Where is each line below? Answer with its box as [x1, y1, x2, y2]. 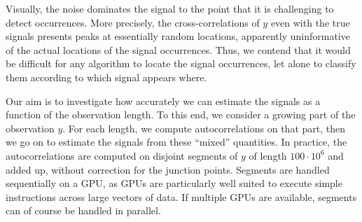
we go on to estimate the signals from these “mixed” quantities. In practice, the [6, 134, 347, 149]
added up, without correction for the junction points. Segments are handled [6, 162, 330, 176]
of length [249, 148, 287, 162]
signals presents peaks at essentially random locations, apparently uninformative [6, 29, 350, 43]
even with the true [270, 15, 350, 29]
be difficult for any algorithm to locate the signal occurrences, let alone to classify [6, 56, 356, 71]
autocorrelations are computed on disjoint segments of [6, 148, 238, 162]
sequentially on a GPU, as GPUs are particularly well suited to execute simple [6, 176, 342, 190]
